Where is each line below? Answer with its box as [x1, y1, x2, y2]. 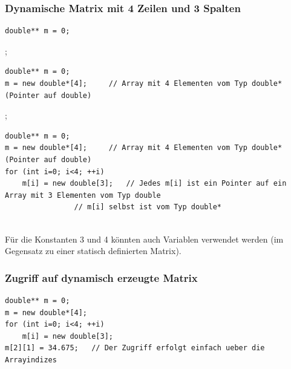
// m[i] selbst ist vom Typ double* [74, 203, 221, 212]
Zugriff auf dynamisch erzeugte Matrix [5, 270, 198, 285]
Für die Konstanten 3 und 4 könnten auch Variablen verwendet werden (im [5, 232, 284, 245]
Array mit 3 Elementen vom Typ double [5, 191, 161, 200]
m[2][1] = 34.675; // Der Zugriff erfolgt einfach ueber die [5, 344, 265, 353]
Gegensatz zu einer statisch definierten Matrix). [5, 244, 181, 257]
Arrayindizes [5, 355, 57, 364]
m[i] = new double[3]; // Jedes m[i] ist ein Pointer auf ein [22, 179, 287, 188]
